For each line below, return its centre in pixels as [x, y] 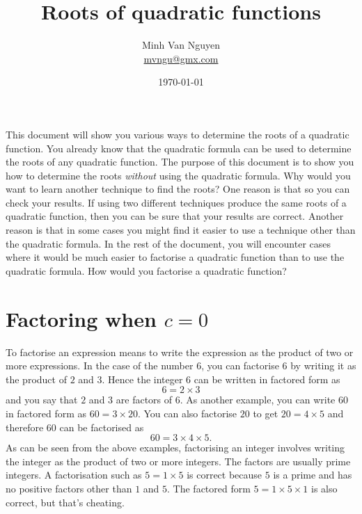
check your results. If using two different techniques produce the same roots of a [176, 202]
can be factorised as [102, 427]
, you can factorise [240, 366]
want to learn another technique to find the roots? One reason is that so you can [178, 189]
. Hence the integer [142, 379]
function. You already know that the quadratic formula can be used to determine [179, 148]
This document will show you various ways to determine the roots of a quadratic [178, 134]
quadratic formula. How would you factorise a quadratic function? [146, 270]
